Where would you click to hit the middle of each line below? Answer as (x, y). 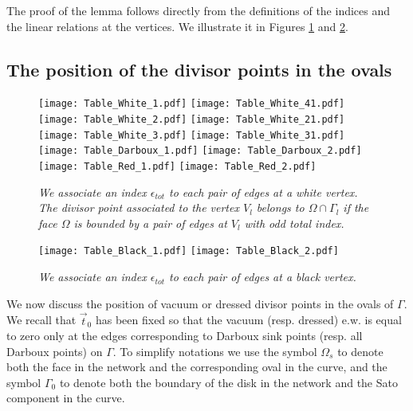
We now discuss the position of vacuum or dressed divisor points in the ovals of (200, 303)
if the (356, 207)
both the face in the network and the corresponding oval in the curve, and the (197, 367)
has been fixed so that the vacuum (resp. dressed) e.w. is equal (248, 320)
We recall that (41, 320)
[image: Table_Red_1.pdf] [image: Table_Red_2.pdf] (177, 167)
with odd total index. (294, 223)
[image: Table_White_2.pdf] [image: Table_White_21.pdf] (192, 120)
